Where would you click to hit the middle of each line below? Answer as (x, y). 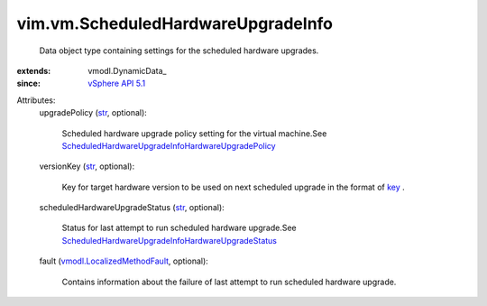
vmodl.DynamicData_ (127, 70)
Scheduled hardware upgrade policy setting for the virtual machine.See (194, 133)
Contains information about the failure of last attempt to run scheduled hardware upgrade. (229, 282)
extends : (34, 70)
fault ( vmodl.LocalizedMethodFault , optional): (124, 261)
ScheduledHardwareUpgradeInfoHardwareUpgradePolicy (169, 145)
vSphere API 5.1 (117, 83)
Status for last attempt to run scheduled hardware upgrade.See (179, 228)
